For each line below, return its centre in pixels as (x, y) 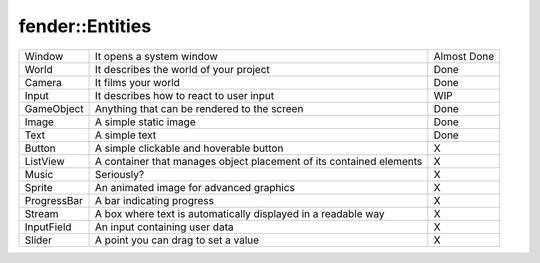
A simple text (126, 135)
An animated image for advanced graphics (195, 187)
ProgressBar (54, 200)
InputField (48, 227)
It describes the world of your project (182, 69)
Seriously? (120, 174)
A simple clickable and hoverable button (189, 148)
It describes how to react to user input (185, 95)
